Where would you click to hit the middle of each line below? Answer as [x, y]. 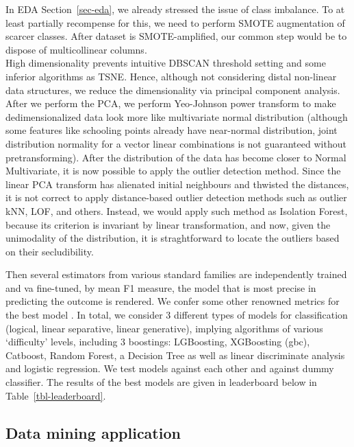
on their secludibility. [50, 251]
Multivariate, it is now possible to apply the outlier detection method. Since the [173, 171]
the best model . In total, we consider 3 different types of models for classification [177, 315]
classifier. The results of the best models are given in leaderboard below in [161, 382]
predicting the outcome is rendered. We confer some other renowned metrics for [173, 301]
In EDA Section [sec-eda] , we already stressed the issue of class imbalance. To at [175, 9]
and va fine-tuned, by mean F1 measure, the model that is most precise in [161, 287]
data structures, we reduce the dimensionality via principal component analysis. [173, 90]
